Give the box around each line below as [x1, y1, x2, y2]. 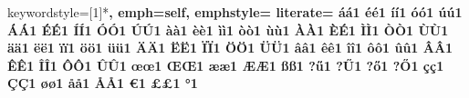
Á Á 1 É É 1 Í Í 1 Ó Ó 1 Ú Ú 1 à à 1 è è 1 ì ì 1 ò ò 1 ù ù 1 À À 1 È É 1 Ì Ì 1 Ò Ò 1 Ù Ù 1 [7, 20, 449, 39]
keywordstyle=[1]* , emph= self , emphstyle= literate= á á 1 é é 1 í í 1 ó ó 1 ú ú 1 [7, 3, 463, 21]
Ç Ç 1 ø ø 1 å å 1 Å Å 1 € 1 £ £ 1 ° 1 [7, 73, 198, 93]
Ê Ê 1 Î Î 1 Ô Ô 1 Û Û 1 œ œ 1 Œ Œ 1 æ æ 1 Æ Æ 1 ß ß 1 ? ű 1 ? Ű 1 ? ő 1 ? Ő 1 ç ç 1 [7, 55, 444, 74]
